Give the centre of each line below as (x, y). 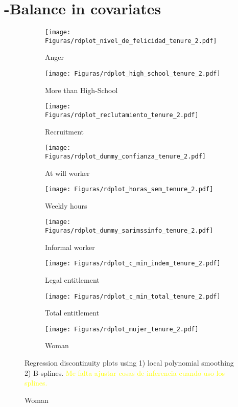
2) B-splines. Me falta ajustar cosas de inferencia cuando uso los (125, 372)
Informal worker (70, 247)
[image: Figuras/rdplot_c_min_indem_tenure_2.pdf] (133, 264)
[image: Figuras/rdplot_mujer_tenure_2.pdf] (122, 329)
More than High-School (81, 90)
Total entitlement (72, 313)
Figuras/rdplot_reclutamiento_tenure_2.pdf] (122, 115)
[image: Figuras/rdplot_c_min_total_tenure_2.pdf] (133, 296)
